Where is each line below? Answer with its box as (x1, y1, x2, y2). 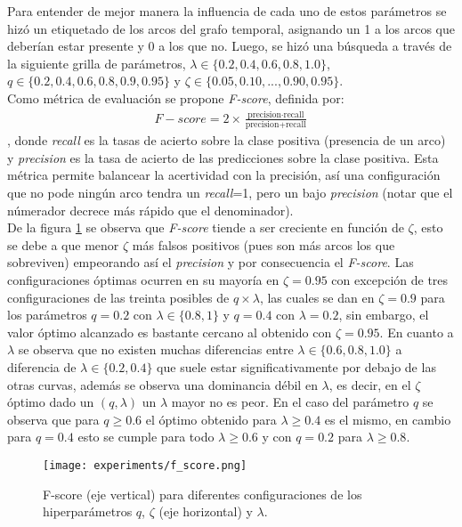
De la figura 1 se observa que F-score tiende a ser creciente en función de (7, 218, 404, 237)
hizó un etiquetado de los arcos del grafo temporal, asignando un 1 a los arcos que (7, 19, 455, 37)
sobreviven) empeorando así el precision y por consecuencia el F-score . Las (7, 253, 414, 272)
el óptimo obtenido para (145, 409, 277, 428)
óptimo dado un (7, 393, 94, 411)
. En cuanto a (379, 322, 454, 341)
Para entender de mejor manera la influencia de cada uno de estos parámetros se (7, 2, 447, 20)
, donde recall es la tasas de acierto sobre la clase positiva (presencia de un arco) (7, 131, 446, 150)
